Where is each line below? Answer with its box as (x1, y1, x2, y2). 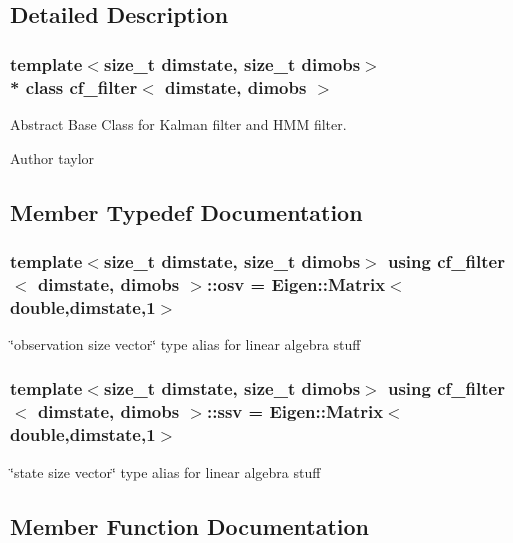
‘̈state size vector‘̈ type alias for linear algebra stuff (10, 461, 321, 482)
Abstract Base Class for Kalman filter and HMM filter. (10, 113, 347, 134)
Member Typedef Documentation (10, 196, 363, 227)
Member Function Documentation (10, 510, 370, 541)
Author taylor (10, 147, 95, 168)
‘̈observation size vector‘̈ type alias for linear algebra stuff (10, 333, 361, 354)
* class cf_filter (10, 74, 138, 99)
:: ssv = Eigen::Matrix (207, 399, 384, 424)
